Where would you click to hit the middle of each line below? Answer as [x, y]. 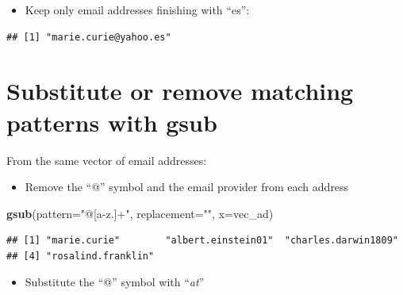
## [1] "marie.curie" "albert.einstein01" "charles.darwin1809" [202, 241]
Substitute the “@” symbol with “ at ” [115, 282]
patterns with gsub [112, 122]
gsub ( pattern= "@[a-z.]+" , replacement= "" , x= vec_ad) [140, 213]
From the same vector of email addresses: [107, 160]
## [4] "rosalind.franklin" [81, 256]
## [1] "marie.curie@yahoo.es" [89, 37]
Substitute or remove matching [180, 91]
